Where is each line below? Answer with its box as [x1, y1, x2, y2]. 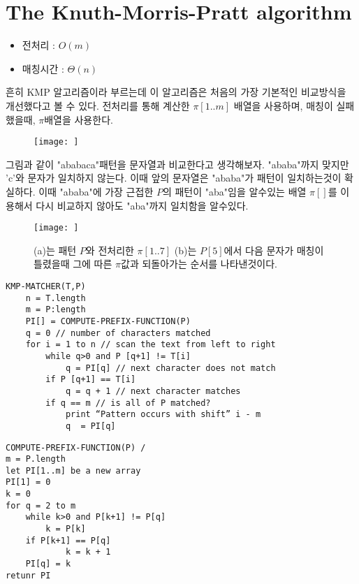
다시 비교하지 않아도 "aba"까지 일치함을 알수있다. [36, 198, 249, 212]
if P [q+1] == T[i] [45, 374, 136, 385]
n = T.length [25, 293, 86, 303]
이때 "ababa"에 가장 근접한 [38, 184, 154, 198]
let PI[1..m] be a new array [6, 465, 141, 476]
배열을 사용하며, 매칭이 [233, 98, 333, 112]
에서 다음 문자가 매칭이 [224, 242, 324, 257]
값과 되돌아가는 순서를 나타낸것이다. [121, 256, 277, 271]
